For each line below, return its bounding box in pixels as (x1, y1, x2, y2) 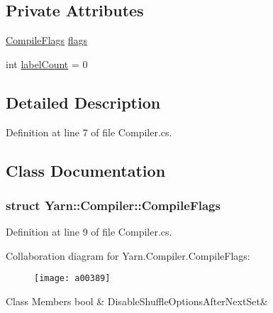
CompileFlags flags (6, 33, 88, 48)
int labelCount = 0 (6, 56, 88, 71)
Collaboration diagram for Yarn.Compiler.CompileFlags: (6, 248, 250, 263)
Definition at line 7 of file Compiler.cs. (6, 124, 172, 139)
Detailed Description (6, 91, 161, 113)
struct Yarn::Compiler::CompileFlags (6, 196, 221, 214)
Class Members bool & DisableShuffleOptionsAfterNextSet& (6, 294, 268, 309)
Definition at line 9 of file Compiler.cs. (6, 224, 172, 239)
